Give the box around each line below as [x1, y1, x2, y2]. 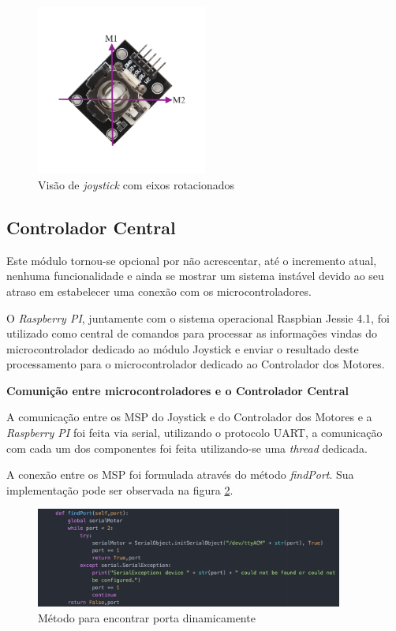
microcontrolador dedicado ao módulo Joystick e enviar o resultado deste [6, 340, 359, 357]
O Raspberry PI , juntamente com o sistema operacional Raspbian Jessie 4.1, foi [6, 309, 390, 326]
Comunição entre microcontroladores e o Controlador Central [6, 382, 349, 398]
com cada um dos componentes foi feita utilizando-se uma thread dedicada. [6, 439, 368, 456]
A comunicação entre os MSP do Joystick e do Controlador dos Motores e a [6, 409, 372, 425]
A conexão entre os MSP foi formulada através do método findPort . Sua [6, 466, 354, 483]
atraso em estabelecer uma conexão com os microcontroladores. [6, 282, 312, 299]
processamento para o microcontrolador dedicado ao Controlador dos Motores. [6, 356, 385, 372]
